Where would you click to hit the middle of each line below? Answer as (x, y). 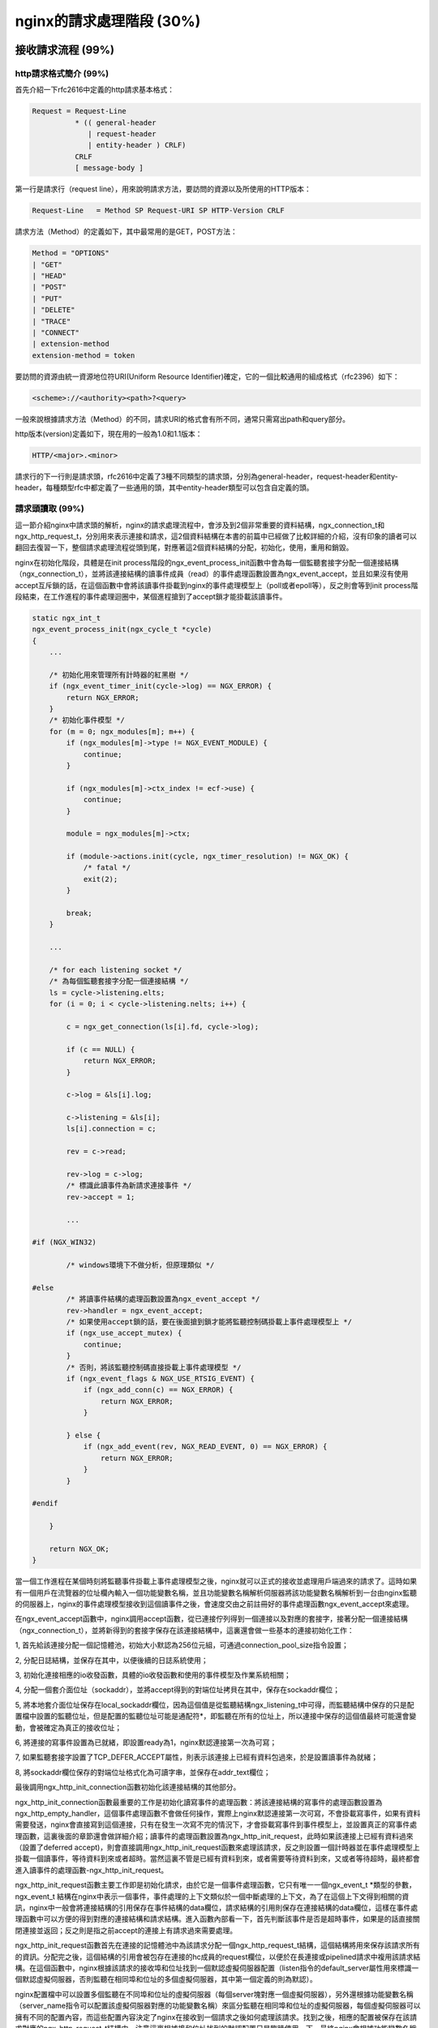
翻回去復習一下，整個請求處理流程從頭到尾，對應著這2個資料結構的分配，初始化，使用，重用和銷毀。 (184, 548)
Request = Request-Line (79, 111)
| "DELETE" (54, 310)
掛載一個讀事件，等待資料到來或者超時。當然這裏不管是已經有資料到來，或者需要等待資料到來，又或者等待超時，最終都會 (217, 1858)
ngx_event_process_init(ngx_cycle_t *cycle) (122, 629)
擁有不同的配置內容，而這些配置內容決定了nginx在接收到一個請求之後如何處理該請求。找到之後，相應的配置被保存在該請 (216, 2017)
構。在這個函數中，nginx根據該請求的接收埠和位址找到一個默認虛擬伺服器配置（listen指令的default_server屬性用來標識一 (217, 1968)
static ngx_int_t (67, 618)
